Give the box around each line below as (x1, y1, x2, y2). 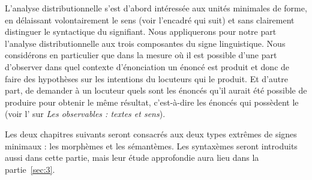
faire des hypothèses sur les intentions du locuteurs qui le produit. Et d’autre (5, 72, 288, 85)
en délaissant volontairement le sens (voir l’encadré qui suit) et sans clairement (5, 13, 295, 26)
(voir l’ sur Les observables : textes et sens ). (5, 107, 166, 120)
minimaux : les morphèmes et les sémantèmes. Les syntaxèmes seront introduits (5, 139, 298, 152)
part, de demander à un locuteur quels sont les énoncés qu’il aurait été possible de (5, 84, 307, 97)
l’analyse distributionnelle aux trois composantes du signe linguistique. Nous (5, 37, 286, 49)
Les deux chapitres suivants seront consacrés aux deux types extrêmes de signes (5, 127, 297, 140)
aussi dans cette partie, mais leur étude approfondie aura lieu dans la (5, 151, 259, 164)
